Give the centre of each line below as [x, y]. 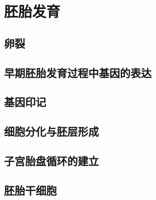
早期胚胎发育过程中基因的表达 [78, 72]
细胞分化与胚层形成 [51, 131]
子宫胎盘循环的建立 [51, 160]
